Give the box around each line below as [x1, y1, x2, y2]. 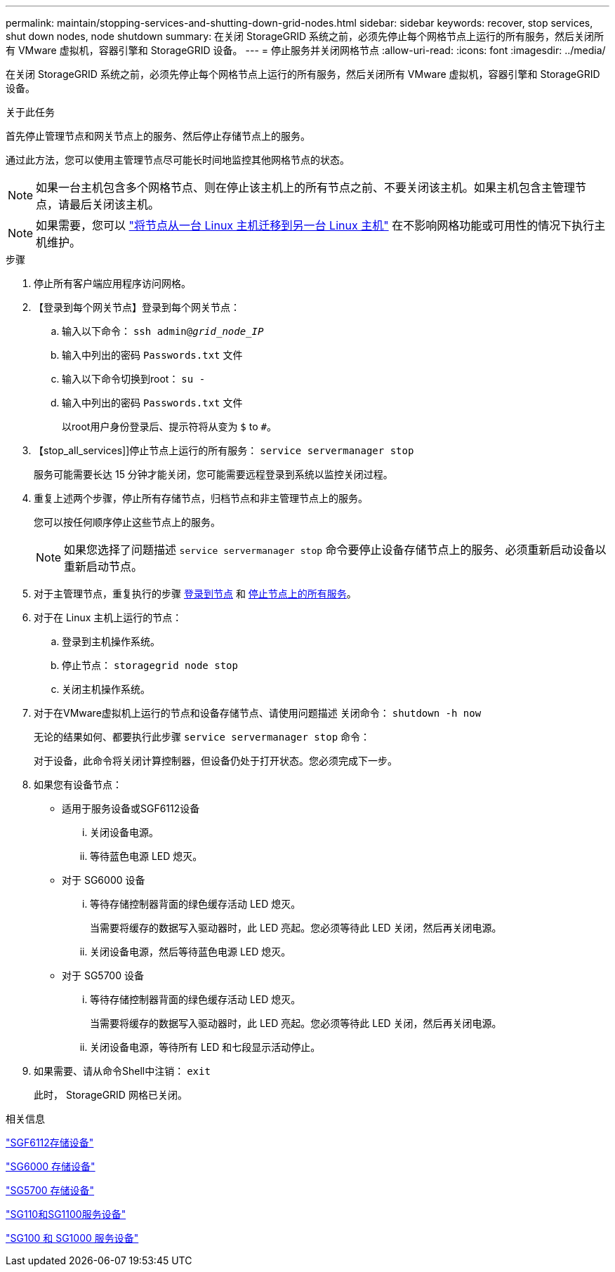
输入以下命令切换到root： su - [62, 373, 206, 385]
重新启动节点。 [64, 559, 143, 574]
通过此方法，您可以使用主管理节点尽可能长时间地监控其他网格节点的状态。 [6, 154, 350, 166]
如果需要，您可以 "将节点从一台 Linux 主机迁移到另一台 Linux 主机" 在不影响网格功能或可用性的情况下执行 [36, 218, 595, 232]
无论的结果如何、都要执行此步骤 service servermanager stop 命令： [34, 731, 371, 743]
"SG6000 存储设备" [6, 1160, 95, 1172]
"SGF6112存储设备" [6, 1137, 94, 1148]
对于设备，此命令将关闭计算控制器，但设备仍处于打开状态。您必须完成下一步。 [34, 755, 397, 767]
